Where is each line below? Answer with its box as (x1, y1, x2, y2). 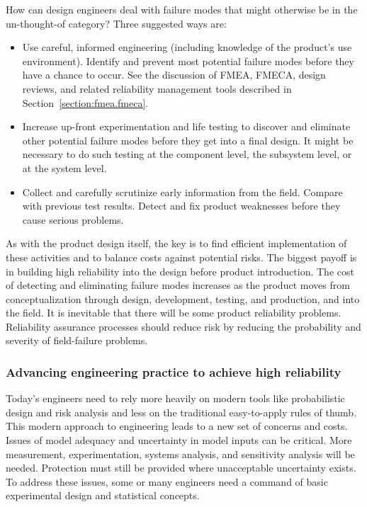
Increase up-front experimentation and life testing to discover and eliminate (22, 119, 351, 134)
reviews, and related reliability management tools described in (22, 81, 292, 96)
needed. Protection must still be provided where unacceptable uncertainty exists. (6, 460, 356, 475)
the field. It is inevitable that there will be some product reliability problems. (6, 305, 341, 320)
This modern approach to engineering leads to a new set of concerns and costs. (6, 418, 348, 433)
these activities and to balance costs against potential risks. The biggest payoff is (6, 249, 357, 264)
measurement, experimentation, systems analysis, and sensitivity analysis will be (6, 446, 355, 461)
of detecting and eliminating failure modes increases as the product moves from (6, 278, 350, 292)
